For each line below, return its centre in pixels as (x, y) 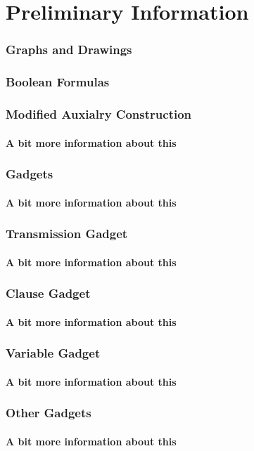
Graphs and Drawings (69, 50)
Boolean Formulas (58, 82)
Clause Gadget (48, 293)
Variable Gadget (53, 353)
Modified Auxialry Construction (99, 113)
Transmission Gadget (67, 234)
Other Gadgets (49, 413)
